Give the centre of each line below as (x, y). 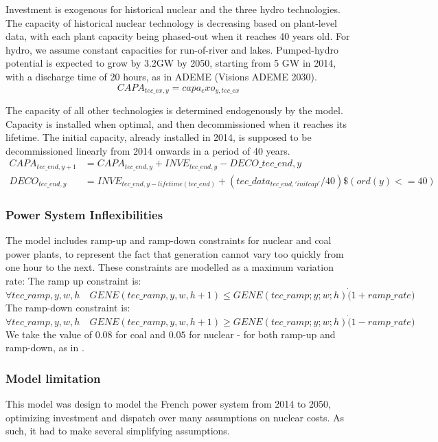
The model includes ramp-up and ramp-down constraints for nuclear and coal (169, 240)
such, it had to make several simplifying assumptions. (118, 431)
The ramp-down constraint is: (68, 307)
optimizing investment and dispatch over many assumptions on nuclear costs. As (175, 417)
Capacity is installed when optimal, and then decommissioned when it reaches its (176, 123)
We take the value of (49, 334)
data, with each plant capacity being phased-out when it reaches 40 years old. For (178, 36)
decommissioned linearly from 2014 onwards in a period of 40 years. (148, 150)
